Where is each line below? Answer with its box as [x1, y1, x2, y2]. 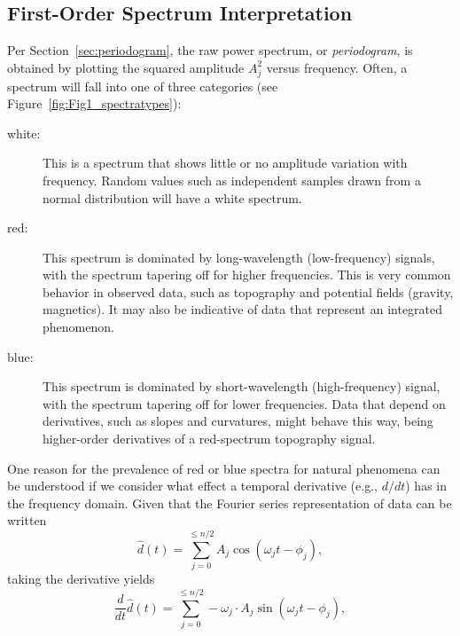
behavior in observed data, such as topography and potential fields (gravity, [43, 282, 454, 301]
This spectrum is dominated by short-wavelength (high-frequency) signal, [43, 377, 441, 396]
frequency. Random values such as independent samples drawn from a [43, 170, 421, 189]
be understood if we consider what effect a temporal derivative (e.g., [7, 476, 378, 495]
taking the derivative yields [7, 569, 155, 588]
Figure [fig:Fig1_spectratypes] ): [7, 94, 182, 113]
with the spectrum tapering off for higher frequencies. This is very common [43, 265, 451, 284]
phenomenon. [43, 318, 114, 336]
